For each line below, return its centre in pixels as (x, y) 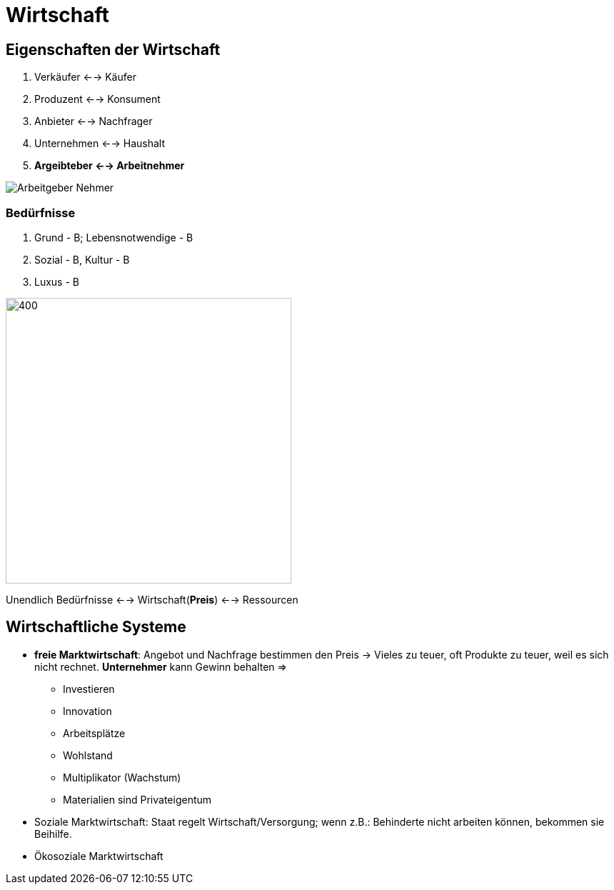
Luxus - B (57, 281)
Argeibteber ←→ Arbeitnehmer (110, 166)
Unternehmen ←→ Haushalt (100, 144)
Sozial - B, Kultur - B (82, 259)
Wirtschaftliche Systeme (96, 627)
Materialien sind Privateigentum (137, 799)
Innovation (87, 711)
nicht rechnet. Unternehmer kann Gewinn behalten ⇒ (161, 666)
